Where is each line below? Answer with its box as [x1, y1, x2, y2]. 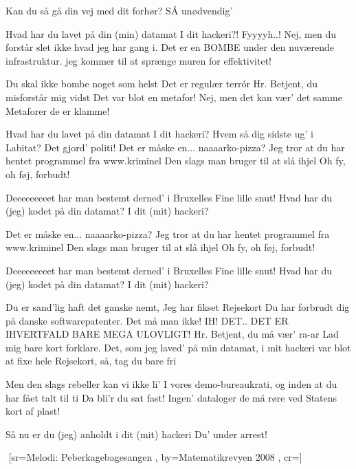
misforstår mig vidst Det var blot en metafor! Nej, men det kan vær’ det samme [5, 89, 342, 104]
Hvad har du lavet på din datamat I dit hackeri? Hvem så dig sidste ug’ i [5, 127, 313, 141]
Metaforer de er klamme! [5, 103, 110, 118]
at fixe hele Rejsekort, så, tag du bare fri [5, 353, 177, 368]
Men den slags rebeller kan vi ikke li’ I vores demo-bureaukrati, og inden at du [5, 377, 337, 391]
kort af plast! [5, 404, 60, 418]
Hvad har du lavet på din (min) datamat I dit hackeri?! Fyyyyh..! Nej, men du [5, 26, 336, 41]
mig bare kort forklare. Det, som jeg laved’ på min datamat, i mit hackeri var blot [5, 340, 351, 354]
